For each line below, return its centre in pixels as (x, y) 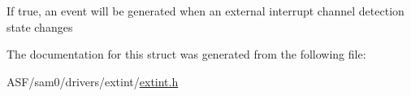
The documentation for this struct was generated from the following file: (186, 54)
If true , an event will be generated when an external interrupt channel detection (205, 11)
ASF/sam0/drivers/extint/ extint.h (93, 81)
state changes (40, 26)
